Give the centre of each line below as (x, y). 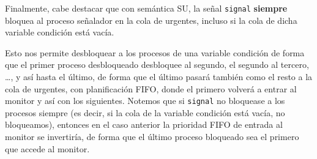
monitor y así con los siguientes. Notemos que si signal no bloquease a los (145, 101)
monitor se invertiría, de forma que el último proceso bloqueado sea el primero (152, 137)
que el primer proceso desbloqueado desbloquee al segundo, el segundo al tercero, (157, 65)
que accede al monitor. (47, 148)
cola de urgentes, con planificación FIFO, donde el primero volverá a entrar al (151, 88)
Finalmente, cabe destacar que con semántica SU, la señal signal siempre (146, 8)
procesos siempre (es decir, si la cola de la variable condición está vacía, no (145, 112)
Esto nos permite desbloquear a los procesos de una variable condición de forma (155, 52)
